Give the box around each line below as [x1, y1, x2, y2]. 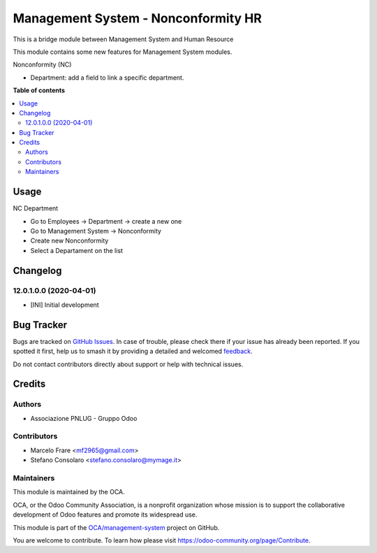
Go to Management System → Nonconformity [30, 227, 162, 235]
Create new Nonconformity [30, 236, 109, 245]
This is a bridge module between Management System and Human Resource [13, 35, 234, 43]
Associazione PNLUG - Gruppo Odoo [30, 414, 138, 422]
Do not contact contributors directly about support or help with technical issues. [13, 360, 244, 368]
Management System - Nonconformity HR [13, 10, 262, 26]
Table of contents [13, 86, 66, 94]
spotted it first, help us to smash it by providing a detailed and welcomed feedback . [13, 347, 253, 356]
